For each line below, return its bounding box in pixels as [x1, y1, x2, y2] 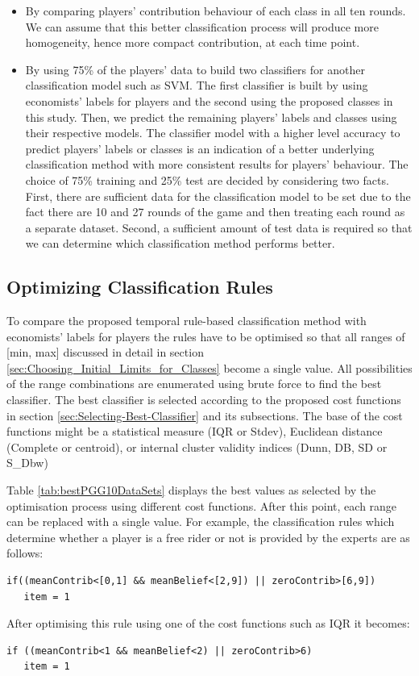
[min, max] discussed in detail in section [6, 344, 204, 361]
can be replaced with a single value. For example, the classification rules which [6, 513, 395, 530]
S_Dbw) [6, 454, 48, 471]
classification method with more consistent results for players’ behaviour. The [25, 156, 409, 173]
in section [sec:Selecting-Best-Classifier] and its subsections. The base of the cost [6, 407, 403, 424]
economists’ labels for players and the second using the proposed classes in [25, 92, 393, 109]
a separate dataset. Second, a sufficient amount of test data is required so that [25, 219, 413, 236]
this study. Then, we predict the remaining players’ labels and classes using [25, 108, 397, 125]
